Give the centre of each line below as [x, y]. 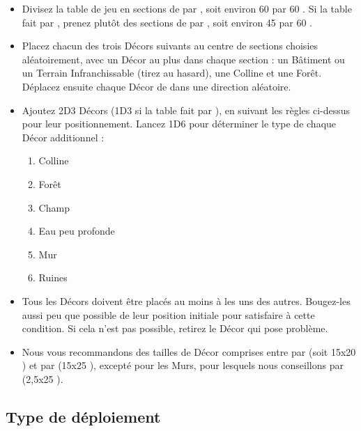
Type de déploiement [83, 416]
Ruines [53, 277]
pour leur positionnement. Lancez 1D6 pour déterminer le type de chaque [179, 124]
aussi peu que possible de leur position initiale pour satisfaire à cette [168, 314]
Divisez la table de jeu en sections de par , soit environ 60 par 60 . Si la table [187, 8]
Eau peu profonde [77, 231]
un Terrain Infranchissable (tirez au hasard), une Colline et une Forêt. [172, 73]
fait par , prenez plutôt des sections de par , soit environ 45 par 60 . [167, 22]
